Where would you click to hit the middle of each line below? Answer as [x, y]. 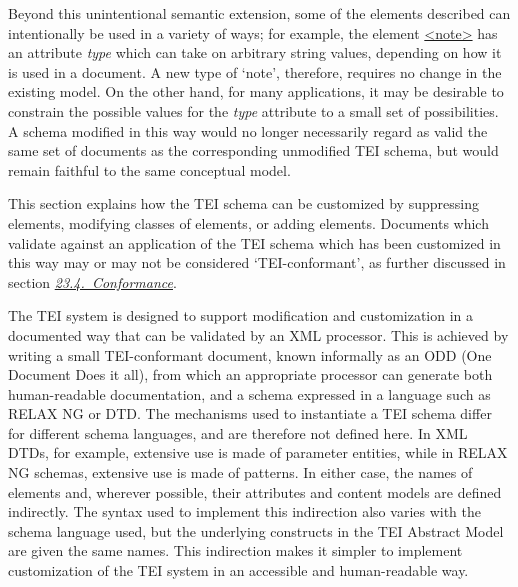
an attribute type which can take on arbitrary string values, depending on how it [255, 52]
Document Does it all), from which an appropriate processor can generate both [250, 374]
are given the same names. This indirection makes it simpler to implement [235, 550]
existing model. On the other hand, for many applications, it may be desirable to [256, 91]
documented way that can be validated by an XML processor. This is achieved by [258, 334]
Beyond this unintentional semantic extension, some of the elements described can [259, 13]
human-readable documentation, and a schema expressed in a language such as [249, 393]
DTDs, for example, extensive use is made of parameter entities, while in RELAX [258, 452]
